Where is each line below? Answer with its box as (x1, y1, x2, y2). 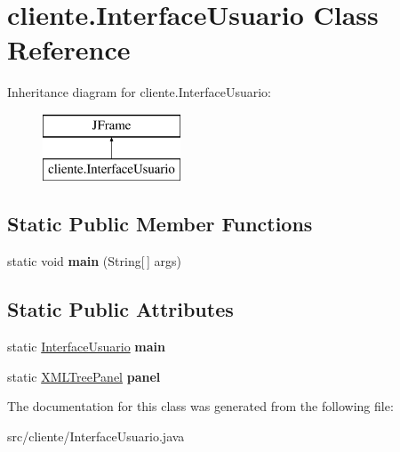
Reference (7, 31, 131, 68)
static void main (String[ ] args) (7, 252, 181, 270)
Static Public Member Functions (7, 210, 313, 238)
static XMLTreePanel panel (7, 367, 161, 385)
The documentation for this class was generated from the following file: (7, 397, 394, 416)
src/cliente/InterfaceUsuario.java (7, 426, 185, 445)
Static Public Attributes (7, 295, 234, 323)
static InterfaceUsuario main (7, 337, 166, 356)
